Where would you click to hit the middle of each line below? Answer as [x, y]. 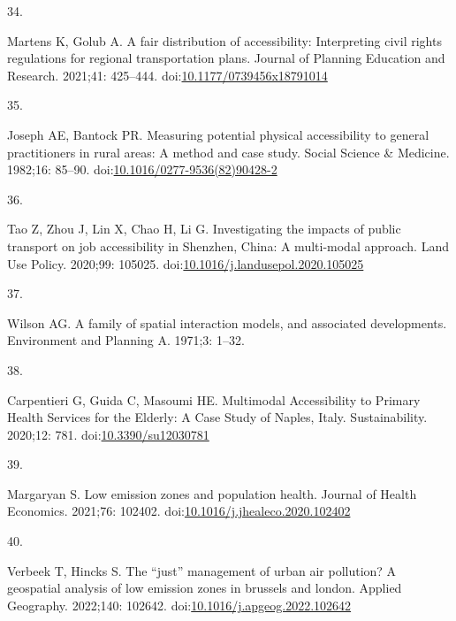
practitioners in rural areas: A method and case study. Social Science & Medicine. [228, 152]
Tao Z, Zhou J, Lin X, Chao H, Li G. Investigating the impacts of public [204, 229]
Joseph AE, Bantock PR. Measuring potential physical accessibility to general [218, 134]
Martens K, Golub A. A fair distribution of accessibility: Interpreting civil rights [224, 40]
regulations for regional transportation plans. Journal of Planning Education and [226, 58]
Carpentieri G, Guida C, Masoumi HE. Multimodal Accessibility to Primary [214, 399]
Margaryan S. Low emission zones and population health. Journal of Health [212, 493]
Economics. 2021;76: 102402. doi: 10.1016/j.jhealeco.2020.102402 [179, 511]
